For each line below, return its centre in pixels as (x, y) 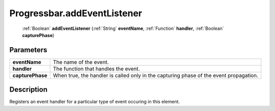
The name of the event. (81, 62)
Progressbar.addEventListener (76, 13)
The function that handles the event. (96, 68)
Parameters (28, 50)
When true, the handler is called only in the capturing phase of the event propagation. (156, 75)
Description (29, 89)
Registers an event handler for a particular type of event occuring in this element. (95, 102)
